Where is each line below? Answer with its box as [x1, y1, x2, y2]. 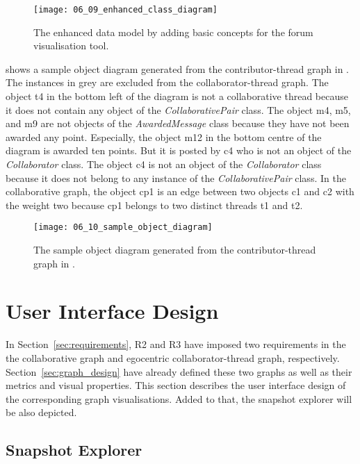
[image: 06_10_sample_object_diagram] [33, 222, 213, 233]
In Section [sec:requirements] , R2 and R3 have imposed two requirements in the [6, 337, 346, 351]
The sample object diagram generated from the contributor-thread [33, 242, 316, 257]
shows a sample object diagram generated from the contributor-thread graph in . [6, 61, 350, 76]
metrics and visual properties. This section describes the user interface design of [6, 378, 346, 392]
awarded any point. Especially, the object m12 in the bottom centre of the [6, 129, 322, 144]
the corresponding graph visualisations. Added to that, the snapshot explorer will [6, 391, 352, 406]
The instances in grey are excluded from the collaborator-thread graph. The [6, 75, 329, 90]
